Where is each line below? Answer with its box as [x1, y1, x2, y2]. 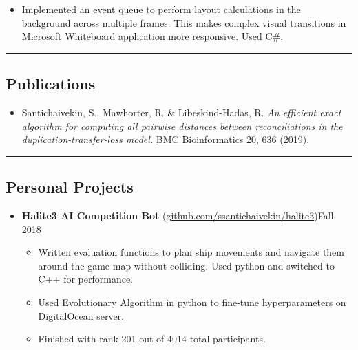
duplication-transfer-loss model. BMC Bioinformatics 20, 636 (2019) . [21, 132, 310, 146]
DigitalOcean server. [38, 308, 124, 322]
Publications [6, 73, 96, 94]
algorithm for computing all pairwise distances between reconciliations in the [21, 118, 343, 133]
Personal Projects [6, 176, 134, 197]
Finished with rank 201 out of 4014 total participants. [38, 331, 266, 346]
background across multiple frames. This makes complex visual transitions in [21, 15, 346, 30]
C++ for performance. [38, 272, 134, 286]
